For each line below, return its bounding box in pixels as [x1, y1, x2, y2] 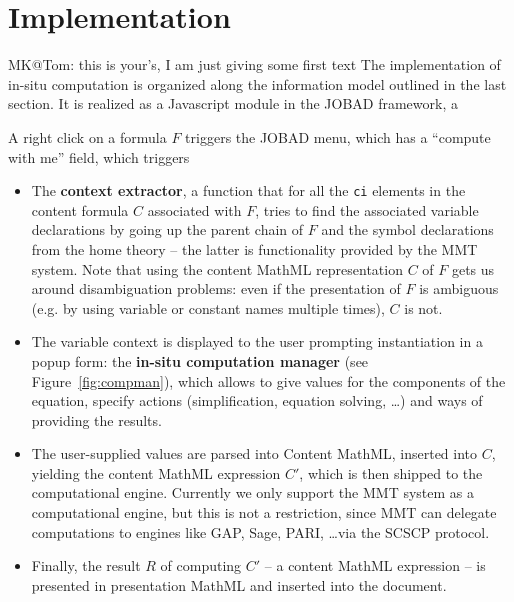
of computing [160, 555, 242, 576]
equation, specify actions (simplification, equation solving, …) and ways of [31, 390, 483, 411]
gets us [451, 258, 495, 279]
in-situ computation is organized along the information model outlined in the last [8, 73, 507, 94]
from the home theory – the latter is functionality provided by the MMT [31, 238, 478, 259]
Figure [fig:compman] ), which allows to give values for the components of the [31, 370, 506, 391]
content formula [31, 199, 129, 220]
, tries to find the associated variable [255, 199, 479, 220]
